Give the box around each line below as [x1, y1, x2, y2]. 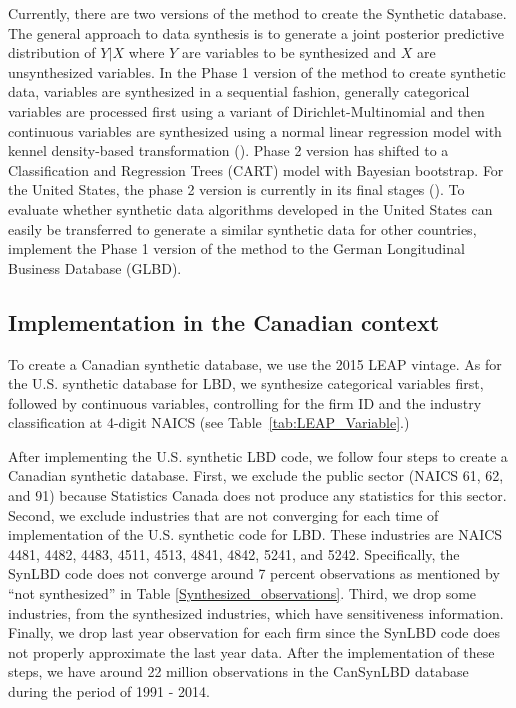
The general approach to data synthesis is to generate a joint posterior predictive [8, 22, 505, 43]
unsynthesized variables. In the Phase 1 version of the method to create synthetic [8, 61, 506, 82]
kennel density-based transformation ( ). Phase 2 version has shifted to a [8, 140, 449, 161]
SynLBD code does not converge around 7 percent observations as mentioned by [8, 563, 500, 584]
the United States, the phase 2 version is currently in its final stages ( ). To [8, 179, 465, 200]
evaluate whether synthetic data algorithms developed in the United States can [8, 198, 493, 219]
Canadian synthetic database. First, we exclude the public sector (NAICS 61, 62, [8, 465, 504, 486]
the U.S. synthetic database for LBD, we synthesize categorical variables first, [8, 373, 484, 394]
